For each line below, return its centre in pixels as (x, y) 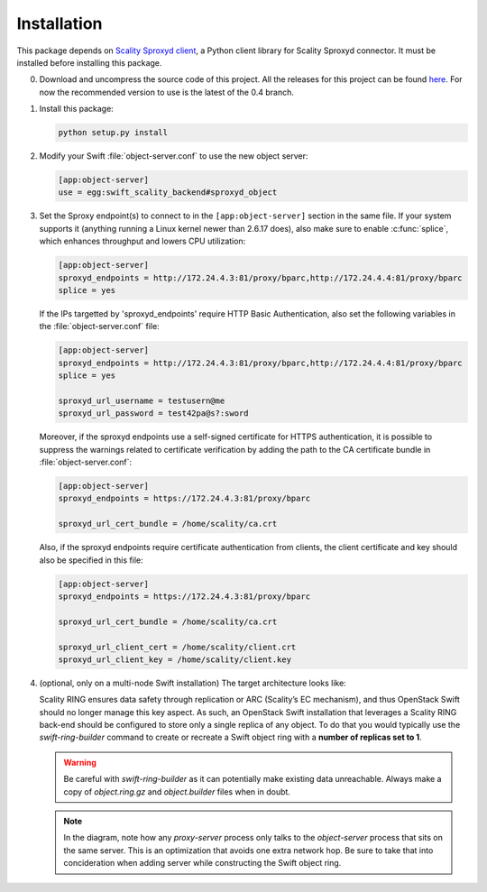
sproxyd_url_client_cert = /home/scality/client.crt (177, 647)
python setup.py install (113, 133)
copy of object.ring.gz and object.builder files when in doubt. (177, 791)
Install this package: (77, 109)
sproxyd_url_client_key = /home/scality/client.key (175, 659)
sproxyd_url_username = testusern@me (142, 400)
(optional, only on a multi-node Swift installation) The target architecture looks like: (193, 683)
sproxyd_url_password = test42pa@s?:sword (153, 414)
